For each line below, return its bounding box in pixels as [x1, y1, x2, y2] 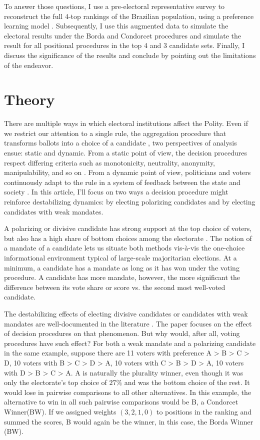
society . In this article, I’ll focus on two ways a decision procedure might [4, 186, 228, 197]
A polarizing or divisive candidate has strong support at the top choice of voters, [4, 223, 252, 233]
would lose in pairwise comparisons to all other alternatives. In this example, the [4, 386, 251, 397]
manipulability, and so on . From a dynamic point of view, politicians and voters [4, 167, 251, 177]
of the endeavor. [4, 59, 53, 70]
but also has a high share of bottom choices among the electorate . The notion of [4, 232, 252, 243]
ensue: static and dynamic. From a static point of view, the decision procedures [4, 147, 247, 158]
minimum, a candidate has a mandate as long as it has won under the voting [4, 262, 239, 272]
